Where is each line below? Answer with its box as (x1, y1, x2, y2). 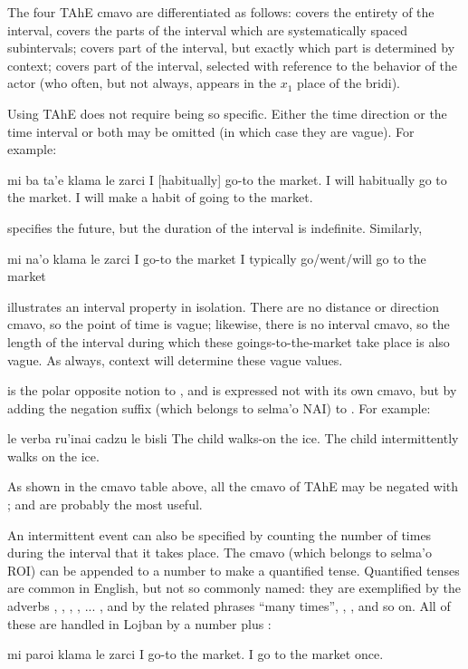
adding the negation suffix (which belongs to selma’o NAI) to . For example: (7, 398, 431, 417)
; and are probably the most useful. (7, 495, 203, 514)
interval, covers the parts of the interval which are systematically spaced (7, 20, 407, 39)
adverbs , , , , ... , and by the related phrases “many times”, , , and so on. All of (7, 596, 451, 616)
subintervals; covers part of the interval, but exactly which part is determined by (7, 38, 455, 57)
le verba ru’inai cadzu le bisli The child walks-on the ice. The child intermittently (7, 429, 459, 448)
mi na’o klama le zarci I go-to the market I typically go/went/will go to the (7, 248, 426, 267)
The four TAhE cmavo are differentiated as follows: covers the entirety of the (7, 3, 435, 21)
